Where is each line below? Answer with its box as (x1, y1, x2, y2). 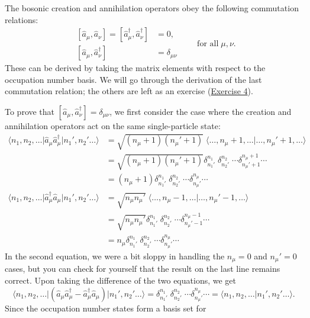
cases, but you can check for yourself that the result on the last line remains (5, 262, 280, 275)
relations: (5, 13, 38, 25)
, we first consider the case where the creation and (109, 105, 292, 118)
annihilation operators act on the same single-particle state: (5, 120, 221, 132)
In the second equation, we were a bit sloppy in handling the (5, 249, 225, 262)
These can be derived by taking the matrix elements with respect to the (5, 62, 266, 74)
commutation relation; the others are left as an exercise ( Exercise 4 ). (5, 85, 253, 97)
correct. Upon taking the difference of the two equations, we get (5, 274, 236, 286)
